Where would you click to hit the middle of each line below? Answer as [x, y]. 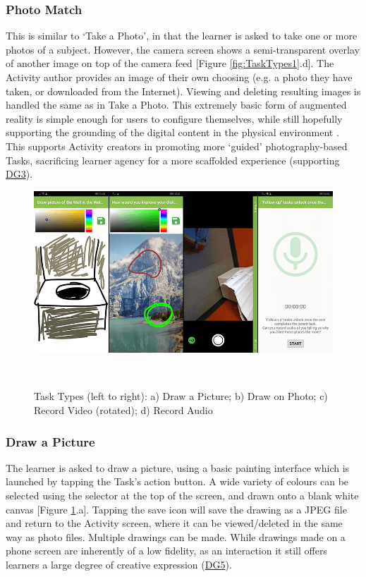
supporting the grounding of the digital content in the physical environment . [172, 132]
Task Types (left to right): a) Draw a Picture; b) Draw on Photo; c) [181, 396]
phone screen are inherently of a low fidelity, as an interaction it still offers [166, 551]
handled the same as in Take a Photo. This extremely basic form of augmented [176, 105]
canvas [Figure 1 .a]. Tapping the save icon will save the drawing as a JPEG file [176, 509]
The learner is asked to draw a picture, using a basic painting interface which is [178, 467]
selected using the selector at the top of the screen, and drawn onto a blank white [182, 496]
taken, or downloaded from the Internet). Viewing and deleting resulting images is [183, 91]
